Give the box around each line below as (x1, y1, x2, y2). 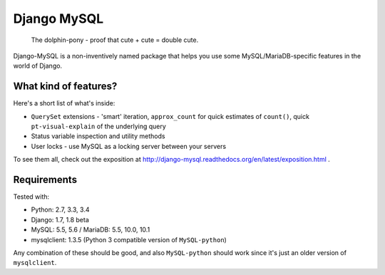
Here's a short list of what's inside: (13, 99, 115, 108)
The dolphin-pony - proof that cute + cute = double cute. (31, 36, 199, 44)
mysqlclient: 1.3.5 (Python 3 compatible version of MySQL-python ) (31, 235, 227, 244)
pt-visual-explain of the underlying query (31, 122, 167, 131)
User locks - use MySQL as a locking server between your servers (31, 142, 227, 150)
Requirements (13, 174, 78, 185)
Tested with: (13, 192, 50, 201)
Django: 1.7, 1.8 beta (31, 215, 89, 224)
